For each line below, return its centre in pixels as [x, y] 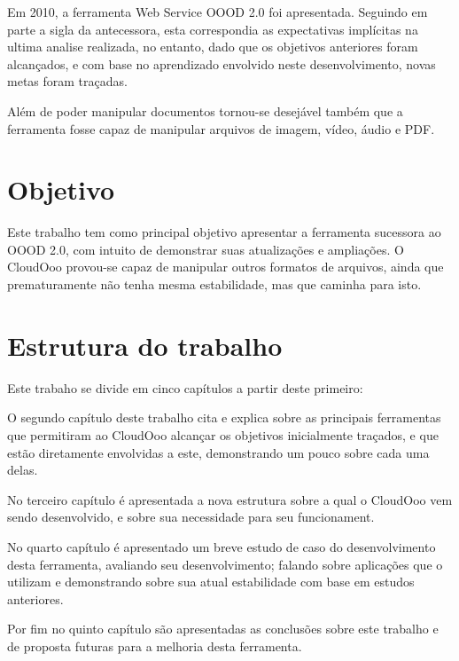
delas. [23, 470]
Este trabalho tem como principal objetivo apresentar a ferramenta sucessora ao [224, 232]
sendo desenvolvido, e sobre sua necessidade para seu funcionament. [191, 517]
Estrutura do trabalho [145, 345]
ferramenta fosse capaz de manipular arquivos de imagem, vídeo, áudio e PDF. [221, 128]
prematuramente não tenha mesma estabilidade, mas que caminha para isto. [214, 284]
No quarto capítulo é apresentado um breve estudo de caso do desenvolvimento [222, 546]
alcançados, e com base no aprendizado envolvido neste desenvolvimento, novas [222, 63]
